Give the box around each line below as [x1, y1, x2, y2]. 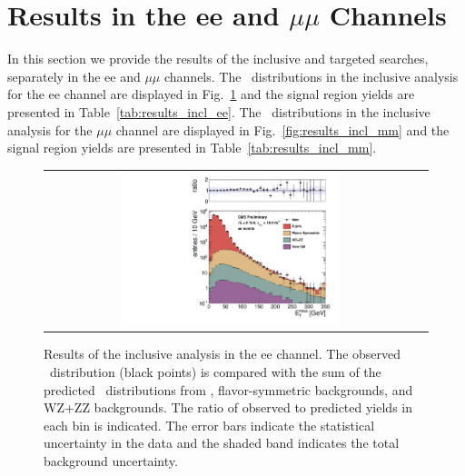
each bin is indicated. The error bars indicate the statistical [44, 415, 375, 434]
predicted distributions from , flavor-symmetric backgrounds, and [44, 380, 413, 399]
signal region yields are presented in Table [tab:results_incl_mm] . [7, 138, 377, 157]
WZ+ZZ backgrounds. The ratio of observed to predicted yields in [44, 398, 413, 417]
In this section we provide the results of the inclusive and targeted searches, [7, 49, 429, 68]
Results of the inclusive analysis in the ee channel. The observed [44, 344, 401, 363]
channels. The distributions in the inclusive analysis [163, 66, 459, 85]
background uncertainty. [44, 451, 178, 470]
